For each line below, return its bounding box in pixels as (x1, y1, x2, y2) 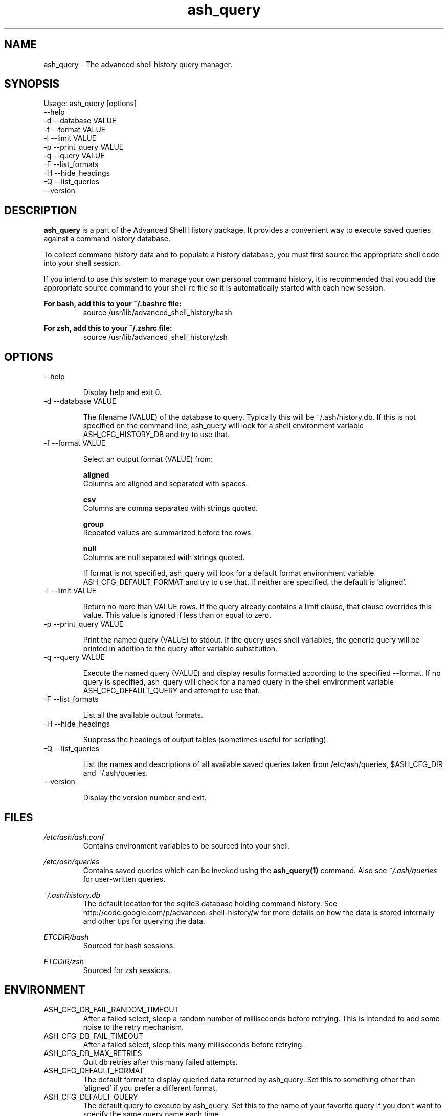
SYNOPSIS (4, 77, 60, 91)
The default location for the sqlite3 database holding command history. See (83, 899, 338, 908)
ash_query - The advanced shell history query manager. (43, 59, 232, 69)
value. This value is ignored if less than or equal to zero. (83, 611, 272, 620)
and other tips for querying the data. (83, 916, 205, 925)
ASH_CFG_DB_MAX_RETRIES (43, 1048, 142, 1058)
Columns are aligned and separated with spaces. (83, 479, 248, 488)
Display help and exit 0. (83, 388, 162, 397)
